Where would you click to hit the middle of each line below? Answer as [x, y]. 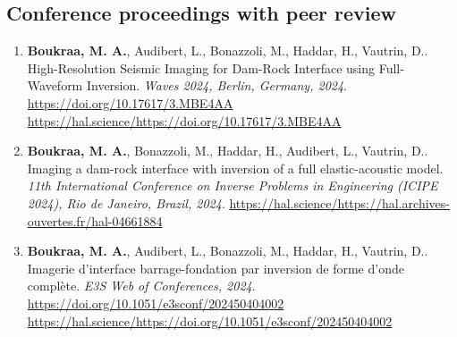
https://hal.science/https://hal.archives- [339, 202]
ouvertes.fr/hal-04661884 [95, 220]
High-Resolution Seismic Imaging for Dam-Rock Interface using [201, 67]
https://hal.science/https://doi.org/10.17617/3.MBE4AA [184, 120]
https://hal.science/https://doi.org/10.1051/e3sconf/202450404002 [210, 320]
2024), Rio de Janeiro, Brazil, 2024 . [126, 202]
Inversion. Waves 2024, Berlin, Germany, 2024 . [217, 85]
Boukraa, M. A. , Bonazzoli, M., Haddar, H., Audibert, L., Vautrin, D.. [228, 151]
